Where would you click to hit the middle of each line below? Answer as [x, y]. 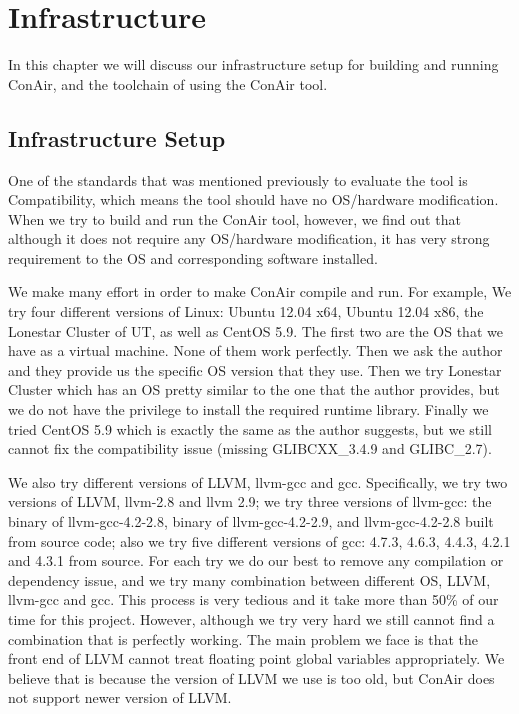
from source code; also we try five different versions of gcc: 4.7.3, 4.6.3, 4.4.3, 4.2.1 [259, 540]
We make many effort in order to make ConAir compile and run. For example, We [260, 291]
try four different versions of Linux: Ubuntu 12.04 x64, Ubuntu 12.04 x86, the [246, 311]
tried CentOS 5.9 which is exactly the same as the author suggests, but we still [250, 428]
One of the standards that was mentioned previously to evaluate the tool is [238, 179]
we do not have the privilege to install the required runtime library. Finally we [248, 409]
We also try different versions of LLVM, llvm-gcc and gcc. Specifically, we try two [258, 481]
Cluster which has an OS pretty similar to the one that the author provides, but [254, 389]
